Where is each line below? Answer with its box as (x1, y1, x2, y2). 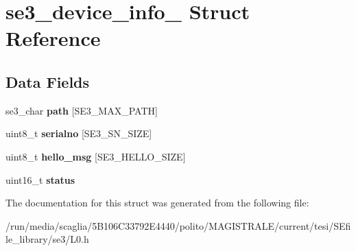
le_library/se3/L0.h (5, 232, 89, 246)
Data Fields (5, 71, 90, 92)
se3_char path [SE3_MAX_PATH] (5, 103, 158, 117)
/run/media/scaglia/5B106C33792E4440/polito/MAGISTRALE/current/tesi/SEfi (5, 218, 351, 232)
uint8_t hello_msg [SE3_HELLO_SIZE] (5, 149, 186, 163)
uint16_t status (5, 172, 75, 187)
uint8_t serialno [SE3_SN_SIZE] (5, 126, 152, 141)
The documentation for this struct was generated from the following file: (5, 195, 309, 210)
